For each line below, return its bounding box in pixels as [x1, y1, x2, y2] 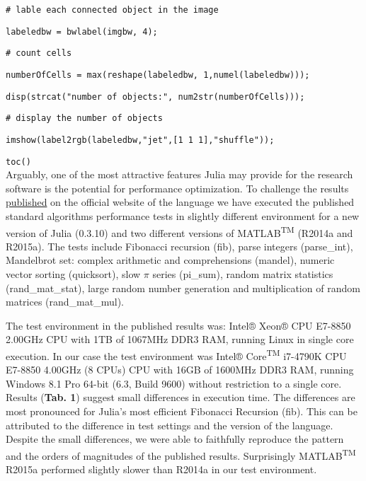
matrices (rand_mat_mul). [6, 294, 124, 309]
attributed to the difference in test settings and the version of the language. [6, 417, 333, 432]
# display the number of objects [6, 113, 163, 124]
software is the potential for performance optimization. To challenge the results [6, 180, 349, 195]
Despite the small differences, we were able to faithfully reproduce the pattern [6, 431, 344, 446]
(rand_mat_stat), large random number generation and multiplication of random [6, 280, 360, 295]
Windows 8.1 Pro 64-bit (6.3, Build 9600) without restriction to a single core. [6, 376, 342, 390]
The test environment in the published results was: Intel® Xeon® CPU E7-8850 [6, 318, 351, 332]
